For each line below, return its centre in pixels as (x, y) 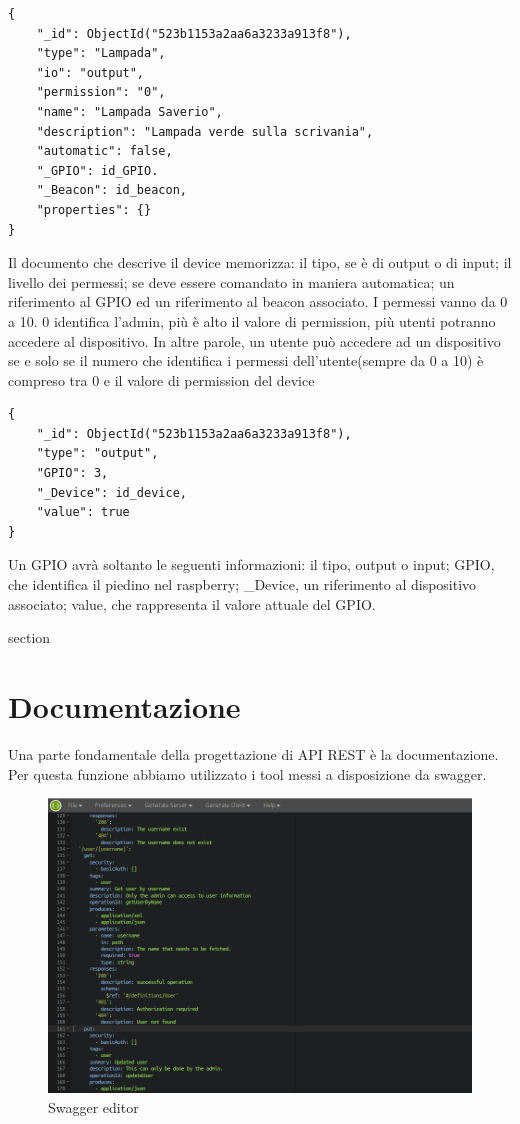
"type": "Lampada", (101, 53)
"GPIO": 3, (72, 473)
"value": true (83, 512)
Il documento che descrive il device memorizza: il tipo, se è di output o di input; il (260, 262)
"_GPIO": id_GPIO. (97, 170)
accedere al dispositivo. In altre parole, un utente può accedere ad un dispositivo (254, 340)
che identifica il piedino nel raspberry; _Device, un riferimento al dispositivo (242, 584)
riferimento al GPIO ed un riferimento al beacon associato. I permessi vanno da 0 (258, 301)
